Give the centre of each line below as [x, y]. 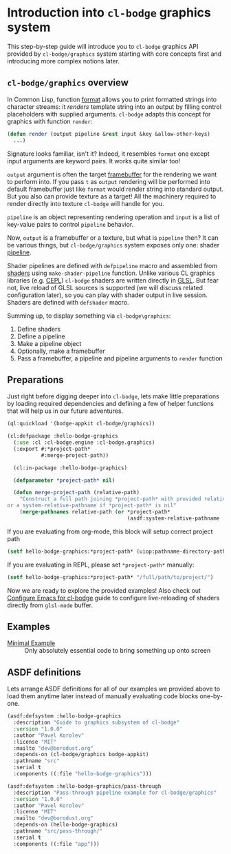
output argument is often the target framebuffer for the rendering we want [112, 174]
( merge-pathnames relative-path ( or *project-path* [95, 512]
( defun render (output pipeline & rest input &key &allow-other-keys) [109, 134]
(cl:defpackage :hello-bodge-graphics [63, 436]
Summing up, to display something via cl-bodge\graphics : [89, 316]
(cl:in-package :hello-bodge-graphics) [70, 468]
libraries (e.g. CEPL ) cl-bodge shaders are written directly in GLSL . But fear [113, 280]
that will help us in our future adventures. [65, 411]
